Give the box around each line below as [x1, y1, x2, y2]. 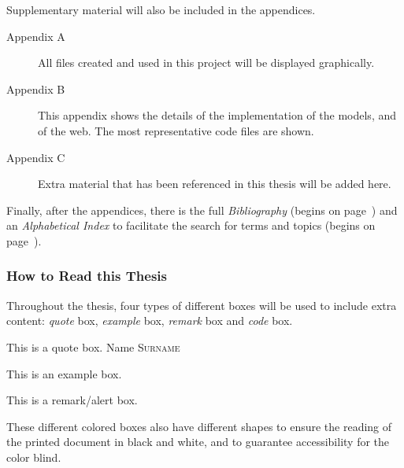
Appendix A [6, 28, 65, 44]
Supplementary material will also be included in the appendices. [6, 2, 316, 17]
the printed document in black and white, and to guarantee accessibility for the [6, 433, 390, 450]
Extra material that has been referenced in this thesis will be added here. [38, 175, 391, 192]
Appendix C [6, 149, 65, 165]
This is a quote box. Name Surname [6, 338, 180, 355]
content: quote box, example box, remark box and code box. [6, 312, 293, 329]
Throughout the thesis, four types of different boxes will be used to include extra [6, 297, 397, 313]
